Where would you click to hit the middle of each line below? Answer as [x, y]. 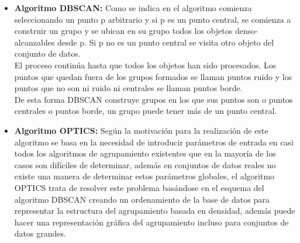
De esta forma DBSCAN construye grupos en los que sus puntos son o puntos [154, 99]
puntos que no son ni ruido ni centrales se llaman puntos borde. [128, 88]
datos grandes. [40, 233]
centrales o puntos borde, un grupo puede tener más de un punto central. [146, 111]
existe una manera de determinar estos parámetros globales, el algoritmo [144, 176]
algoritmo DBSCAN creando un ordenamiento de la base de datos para [142, 199]
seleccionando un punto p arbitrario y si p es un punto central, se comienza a [153, 19]
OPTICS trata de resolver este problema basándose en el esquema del [139, 187]
